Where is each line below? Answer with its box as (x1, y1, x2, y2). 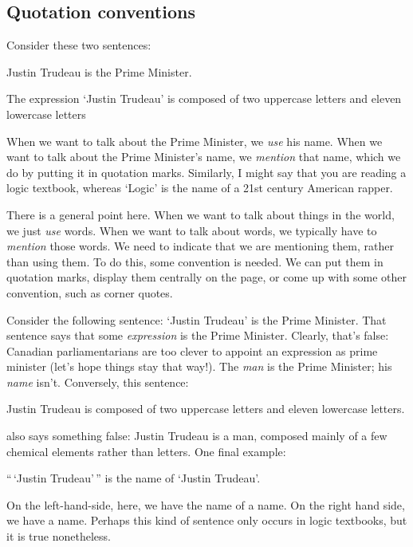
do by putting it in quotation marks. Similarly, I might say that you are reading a (6, 163, 407, 180)
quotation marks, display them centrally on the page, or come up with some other (6, 269, 407, 285)
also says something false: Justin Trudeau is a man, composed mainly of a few (6, 427, 387, 444)
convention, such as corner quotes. (6, 284, 173, 301)
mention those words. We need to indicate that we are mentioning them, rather (6, 238, 394, 254)
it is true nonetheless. (6, 528, 111, 545)
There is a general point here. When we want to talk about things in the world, (6, 206, 395, 222)
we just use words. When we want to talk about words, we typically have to (6, 222, 377, 238)
